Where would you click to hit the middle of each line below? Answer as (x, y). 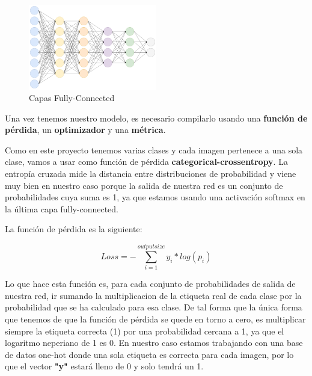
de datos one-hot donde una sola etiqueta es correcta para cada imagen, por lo (149, 354)
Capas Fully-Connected (72, 98)
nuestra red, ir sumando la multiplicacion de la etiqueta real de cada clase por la (153, 295)
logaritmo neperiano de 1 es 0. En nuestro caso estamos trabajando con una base (154, 343)
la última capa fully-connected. (62, 208)
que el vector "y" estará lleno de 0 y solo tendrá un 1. (104, 366)
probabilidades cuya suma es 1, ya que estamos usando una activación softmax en (155, 197)
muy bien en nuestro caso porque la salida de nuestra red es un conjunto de (144, 185)
